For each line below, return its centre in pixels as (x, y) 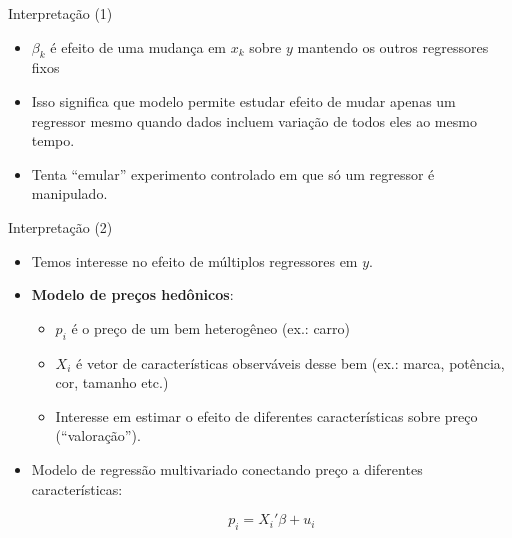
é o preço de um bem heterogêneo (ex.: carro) (211, 327)
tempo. (53, 140)
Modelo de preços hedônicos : (132, 294)
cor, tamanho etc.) (112, 382)
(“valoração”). (98, 435)
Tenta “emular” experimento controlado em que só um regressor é (233, 173)
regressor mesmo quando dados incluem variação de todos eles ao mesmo (254, 120)
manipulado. (69, 193)
